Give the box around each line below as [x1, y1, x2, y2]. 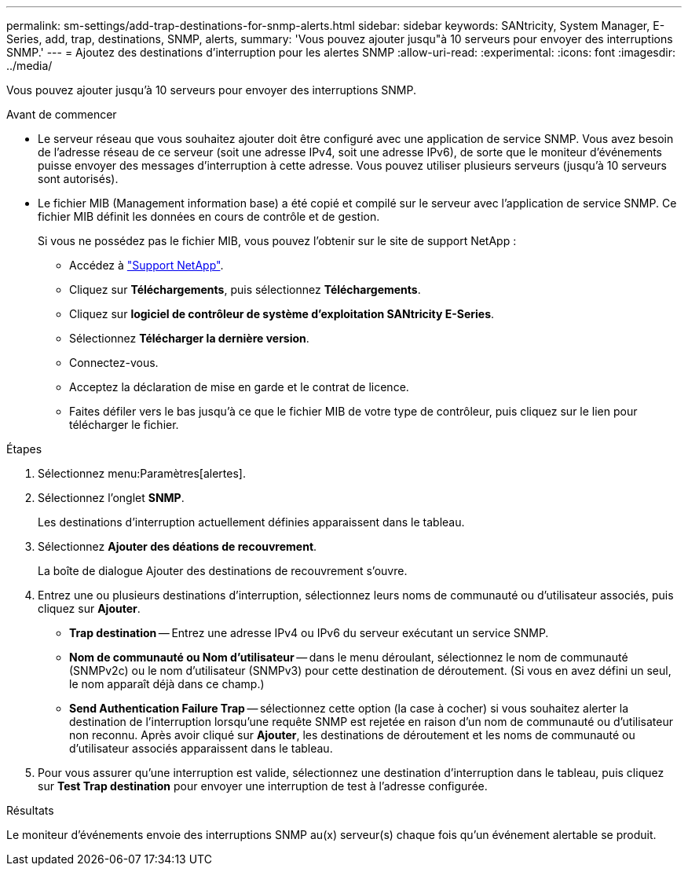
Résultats [6, 804, 54, 817]
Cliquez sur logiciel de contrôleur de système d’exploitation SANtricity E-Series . [69, 307, 495, 321]
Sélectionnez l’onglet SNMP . [38, 491, 185, 504]
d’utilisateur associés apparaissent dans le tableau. [69, 742, 333, 755]
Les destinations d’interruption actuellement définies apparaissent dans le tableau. [38, 515, 465, 529]
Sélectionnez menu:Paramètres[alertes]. [38, 467, 246, 480]
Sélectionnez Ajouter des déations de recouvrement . [38, 540, 317, 553]
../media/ [6, 59, 53, 72]
